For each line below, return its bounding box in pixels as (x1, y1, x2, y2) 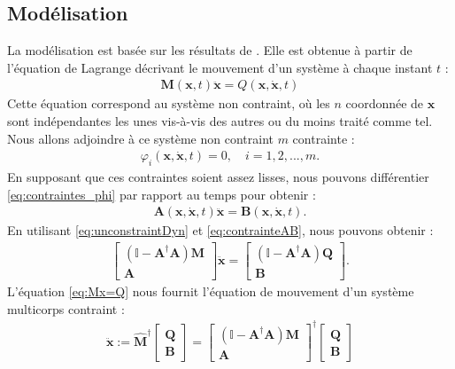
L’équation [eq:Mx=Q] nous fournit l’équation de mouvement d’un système (7, 281, 414, 300)
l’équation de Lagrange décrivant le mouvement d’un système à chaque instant (7, 58, 433, 76)
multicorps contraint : (7, 299, 125, 318)
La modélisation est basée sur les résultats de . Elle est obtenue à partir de (7, 41, 413, 59)
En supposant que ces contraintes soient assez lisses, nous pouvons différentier (7, 168, 429, 186)
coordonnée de (345, 94, 424, 113)
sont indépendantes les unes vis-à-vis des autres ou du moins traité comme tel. (7, 112, 433, 130)
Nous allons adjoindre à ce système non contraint (7, 129, 274, 147)
